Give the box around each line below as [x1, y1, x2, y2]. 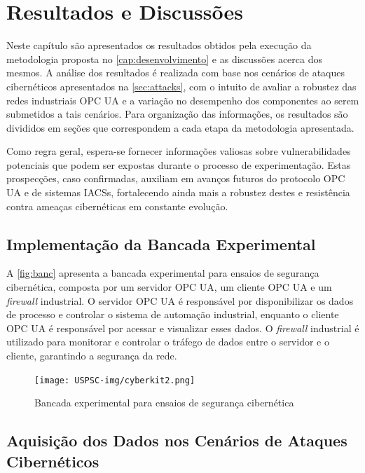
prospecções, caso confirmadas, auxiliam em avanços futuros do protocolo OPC [6, 171, 345, 186]
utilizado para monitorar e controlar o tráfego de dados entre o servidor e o [6, 334, 329, 349]
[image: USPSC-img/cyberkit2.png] [34, 375, 195, 385]
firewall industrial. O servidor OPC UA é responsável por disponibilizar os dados [6, 293, 354, 308]
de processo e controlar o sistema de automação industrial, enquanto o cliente [6, 307, 339, 322]
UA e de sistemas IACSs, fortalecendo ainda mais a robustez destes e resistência [6, 185, 350, 200]
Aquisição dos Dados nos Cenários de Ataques [6, 430, 347, 451]
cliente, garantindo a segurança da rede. [6, 348, 177, 363]
